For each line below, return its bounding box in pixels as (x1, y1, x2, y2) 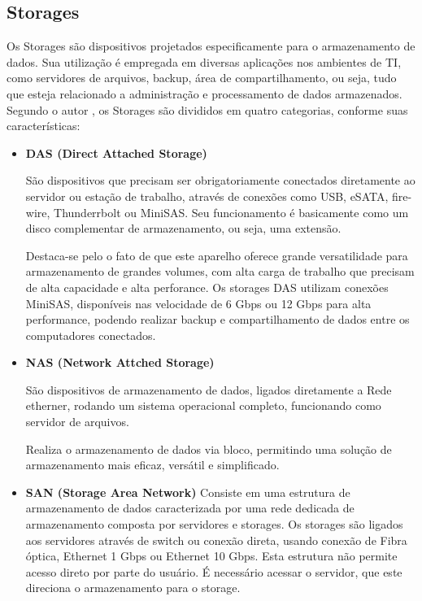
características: (7, 117, 80, 134)
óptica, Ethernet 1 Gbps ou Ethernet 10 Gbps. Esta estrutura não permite (25, 547, 398, 564)
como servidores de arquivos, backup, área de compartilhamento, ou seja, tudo (7, 69, 397, 86)
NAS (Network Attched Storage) (25, 354, 215, 371)
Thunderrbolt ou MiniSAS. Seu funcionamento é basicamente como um (54, 203, 409, 220)
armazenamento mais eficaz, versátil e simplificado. (25, 456, 280, 473)
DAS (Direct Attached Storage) (25, 144, 207, 161)
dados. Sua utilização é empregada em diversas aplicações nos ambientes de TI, (7, 53, 402, 70)
